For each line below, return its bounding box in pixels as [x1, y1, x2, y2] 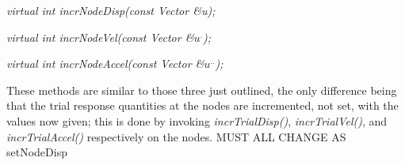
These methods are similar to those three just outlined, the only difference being [6, 81, 397, 98]
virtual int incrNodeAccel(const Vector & [6, 55, 204, 72]
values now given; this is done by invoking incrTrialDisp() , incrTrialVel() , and [6, 112, 388, 129]
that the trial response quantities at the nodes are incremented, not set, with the [6, 97, 399, 114]
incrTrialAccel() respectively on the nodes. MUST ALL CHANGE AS [6, 128, 346, 144]
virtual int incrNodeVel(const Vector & [6, 28, 194, 45]
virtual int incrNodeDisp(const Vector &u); [6, 2, 216, 18]
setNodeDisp [6, 144, 67, 160]
